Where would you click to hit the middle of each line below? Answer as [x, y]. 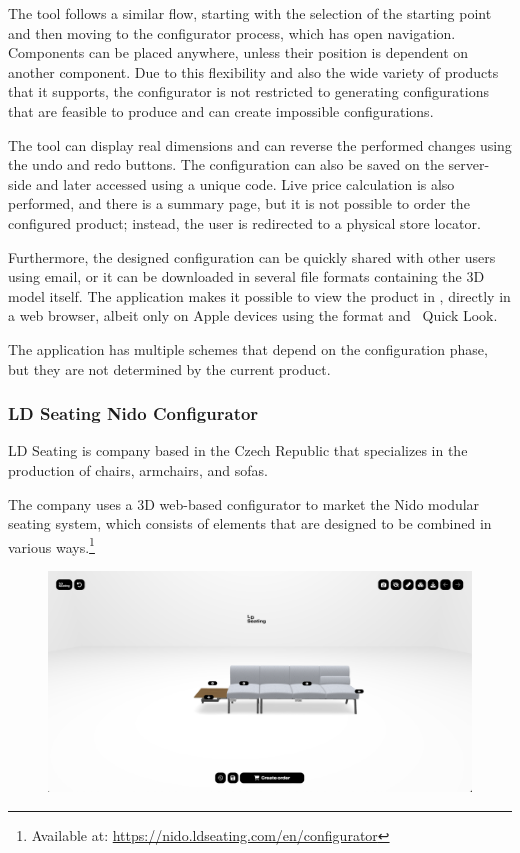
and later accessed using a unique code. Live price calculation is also [245, 183]
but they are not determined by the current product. [169, 368]
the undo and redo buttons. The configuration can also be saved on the [226, 164]
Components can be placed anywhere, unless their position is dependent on [238, 52]
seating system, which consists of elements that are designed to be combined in [250, 523]
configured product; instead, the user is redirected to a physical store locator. [244, 222]
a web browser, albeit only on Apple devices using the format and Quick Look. [253, 315]
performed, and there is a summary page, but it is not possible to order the [239, 203]
